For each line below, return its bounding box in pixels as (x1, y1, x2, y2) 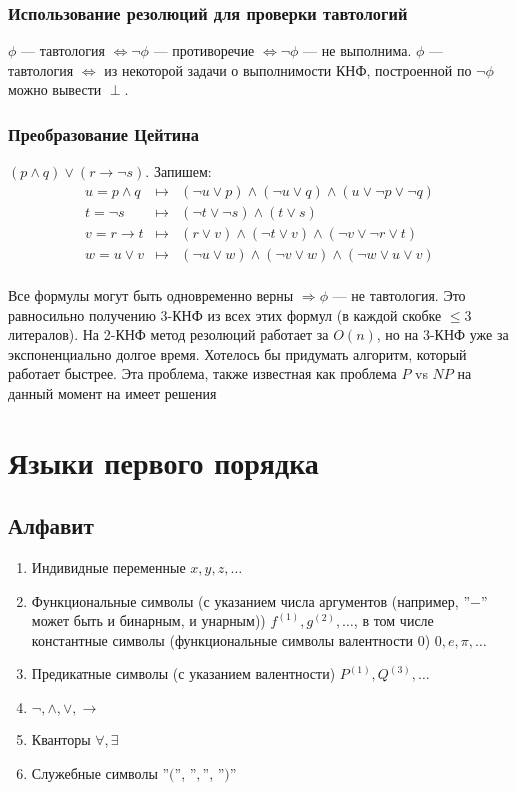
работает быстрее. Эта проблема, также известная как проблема (8, 363, 397, 384)
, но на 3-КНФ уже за (376, 324, 509, 345)
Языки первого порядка (8, 441, 319, 482)
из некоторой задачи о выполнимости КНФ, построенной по (104, 59, 472, 80)
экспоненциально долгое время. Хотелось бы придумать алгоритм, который (8, 343, 467, 364)
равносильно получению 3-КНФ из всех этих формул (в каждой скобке (8, 304, 442, 325)
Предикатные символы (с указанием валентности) (31, 663, 336, 684)
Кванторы (31, 729, 91, 750)
